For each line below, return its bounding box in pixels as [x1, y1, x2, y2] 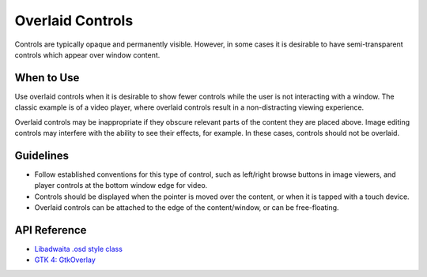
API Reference [14, 223, 87, 237]
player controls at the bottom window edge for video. [34, 181, 208, 190]
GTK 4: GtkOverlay [34, 255, 96, 264]
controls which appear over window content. [14, 50, 161, 59]
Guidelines [14, 148, 69, 162]
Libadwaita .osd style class [34, 245, 123, 253]
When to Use [14, 71, 80, 84]
